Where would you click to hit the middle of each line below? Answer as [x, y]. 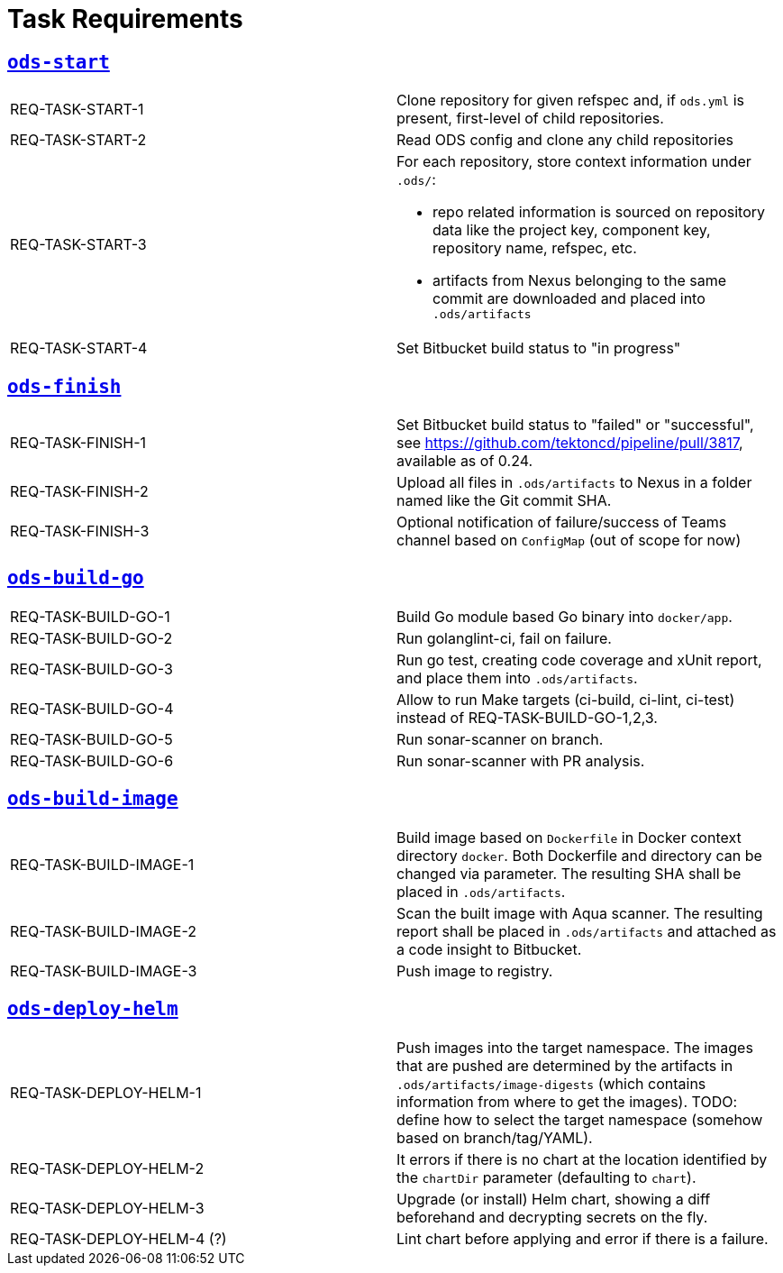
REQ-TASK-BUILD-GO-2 [91, 638]
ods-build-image [93, 799]
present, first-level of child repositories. [530, 119]
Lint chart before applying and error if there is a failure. [583, 1238]
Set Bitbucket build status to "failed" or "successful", [575, 425]
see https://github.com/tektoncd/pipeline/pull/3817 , [570, 443]
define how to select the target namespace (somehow [580, 1119]
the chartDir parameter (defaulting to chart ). [546, 1177]
